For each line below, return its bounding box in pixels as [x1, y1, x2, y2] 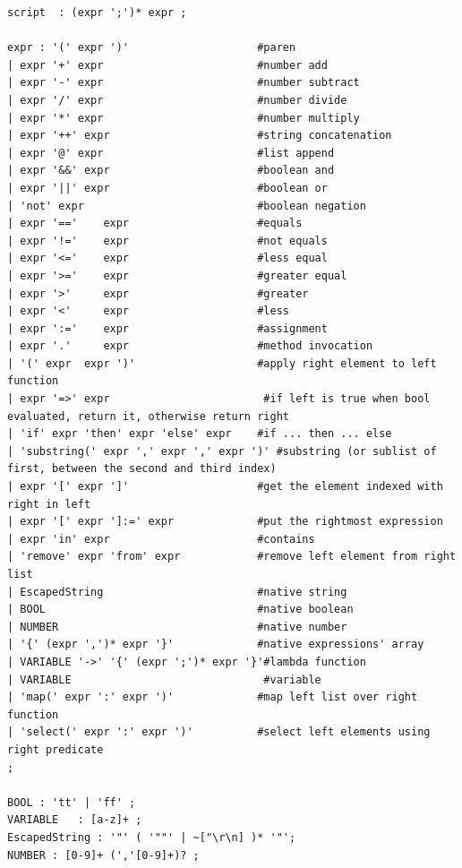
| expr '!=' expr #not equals [7, 234, 328, 247]
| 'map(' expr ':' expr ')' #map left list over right [7, 691, 418, 704]
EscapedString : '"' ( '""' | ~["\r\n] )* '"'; [7, 830, 296, 844]
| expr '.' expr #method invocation [7, 339, 373, 353]
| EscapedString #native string [7, 585, 347, 598]
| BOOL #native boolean [7, 603, 354, 616]
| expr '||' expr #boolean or [7, 181, 328, 194]
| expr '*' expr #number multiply [7, 111, 360, 125]
